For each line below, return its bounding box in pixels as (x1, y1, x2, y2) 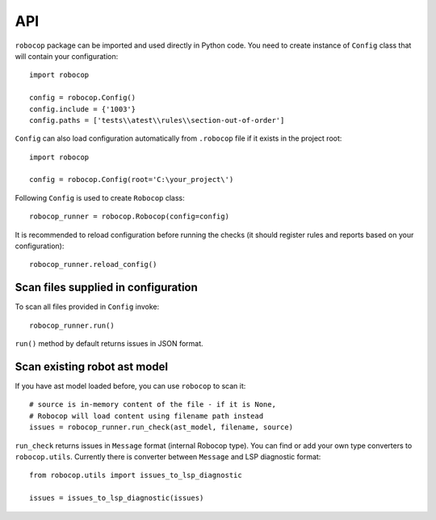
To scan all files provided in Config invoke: (15, 302, 160, 311)
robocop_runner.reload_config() (29, 260, 157, 269)
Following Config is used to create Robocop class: (15, 192, 185, 202)
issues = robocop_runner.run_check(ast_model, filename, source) (29, 423, 294, 432)
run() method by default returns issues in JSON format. (15, 339, 203, 349)
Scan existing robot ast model (15, 360, 169, 374)
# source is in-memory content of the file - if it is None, (29, 400, 276, 409)
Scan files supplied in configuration (15, 281, 198, 294)
